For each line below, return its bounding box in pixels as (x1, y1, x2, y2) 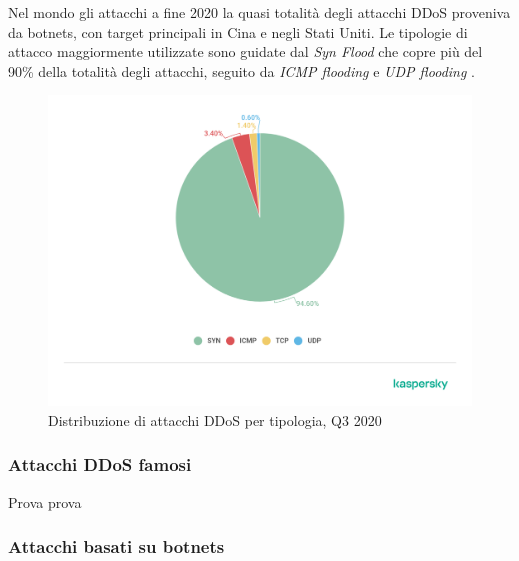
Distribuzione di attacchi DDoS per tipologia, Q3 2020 (48, 409, 382, 430)
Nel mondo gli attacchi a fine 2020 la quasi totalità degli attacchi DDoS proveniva (8, 2, 511, 22)
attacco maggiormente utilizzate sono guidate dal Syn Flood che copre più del (8, 41, 483, 62)
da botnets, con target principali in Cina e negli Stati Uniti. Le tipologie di (8, 21, 468, 42)
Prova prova (8, 491, 82, 512)
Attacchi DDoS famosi (8, 452, 192, 477)
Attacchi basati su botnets (8, 534, 225, 559)
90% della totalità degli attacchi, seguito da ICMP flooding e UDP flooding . (8, 60, 475, 81)
